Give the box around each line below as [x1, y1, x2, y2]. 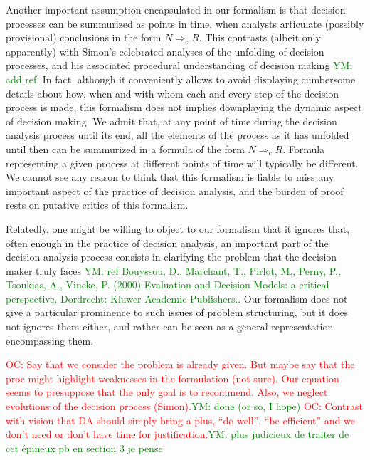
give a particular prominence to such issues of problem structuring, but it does [6, 305, 348, 320]
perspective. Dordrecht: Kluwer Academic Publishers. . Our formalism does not [6, 291, 348, 305]
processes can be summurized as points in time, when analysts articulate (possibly [6, 16, 364, 31]
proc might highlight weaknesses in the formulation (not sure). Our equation [6, 370, 339, 385]
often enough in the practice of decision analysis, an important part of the [6, 235, 329, 250]
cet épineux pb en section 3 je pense [6, 440, 163, 455]
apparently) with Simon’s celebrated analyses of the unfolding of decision [6, 43, 324, 58]
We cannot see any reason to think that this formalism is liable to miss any [6, 169, 334, 184]
